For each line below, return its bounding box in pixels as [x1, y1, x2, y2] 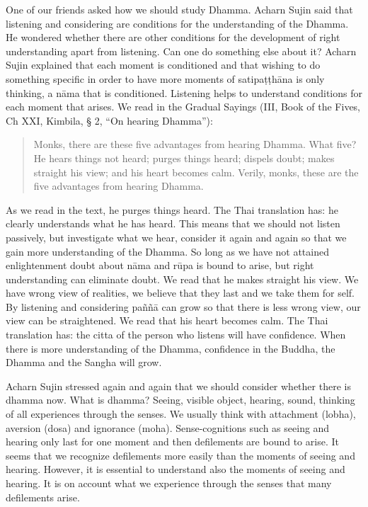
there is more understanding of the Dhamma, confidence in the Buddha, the [6, 341, 335, 355]
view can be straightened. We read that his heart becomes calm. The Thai [6, 313, 328, 328]
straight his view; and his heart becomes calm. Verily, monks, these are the [33, 164, 359, 179]
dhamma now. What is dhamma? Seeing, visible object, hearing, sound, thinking [6, 392, 355, 407]
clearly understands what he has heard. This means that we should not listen [6, 216, 340, 231]
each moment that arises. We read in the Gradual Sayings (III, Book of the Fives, [6, 99, 361, 114]
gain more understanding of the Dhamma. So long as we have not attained [6, 244, 329, 258]
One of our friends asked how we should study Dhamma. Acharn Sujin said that [6, 2, 353, 16]
